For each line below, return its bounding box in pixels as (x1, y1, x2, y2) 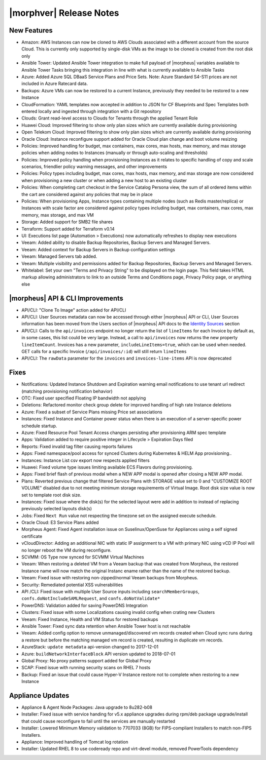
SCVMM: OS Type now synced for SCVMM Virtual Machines (21, 554, 144, 560)
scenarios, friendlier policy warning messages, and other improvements (21, 163, 167, 170)
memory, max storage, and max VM (21, 212, 94, 218)
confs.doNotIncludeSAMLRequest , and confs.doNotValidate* (21, 596, 160, 601)
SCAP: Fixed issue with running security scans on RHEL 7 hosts (21, 665, 150, 671)
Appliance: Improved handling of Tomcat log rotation (21, 739, 128, 745)
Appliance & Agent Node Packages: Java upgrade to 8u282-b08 (21, 704, 153, 710)
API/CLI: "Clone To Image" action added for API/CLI (21, 307, 127, 313)
